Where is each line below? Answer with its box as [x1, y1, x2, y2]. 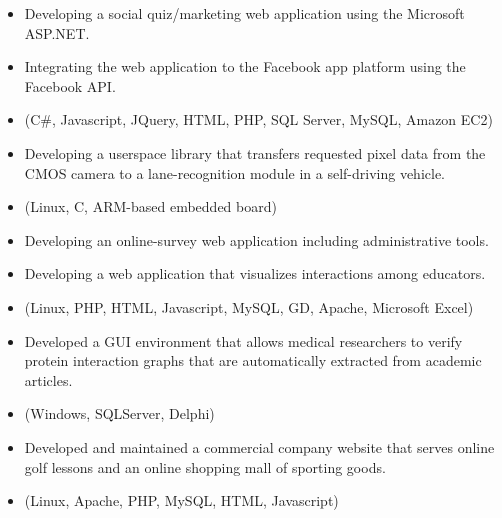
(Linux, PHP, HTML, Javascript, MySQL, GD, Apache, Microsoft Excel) [24, 296, 474, 317]
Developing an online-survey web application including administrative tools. [24, 229, 489, 250]
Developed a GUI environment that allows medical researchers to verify [24, 330, 463, 351]
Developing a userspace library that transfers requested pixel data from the [24, 142, 486, 163]
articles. [24, 369, 73, 390]
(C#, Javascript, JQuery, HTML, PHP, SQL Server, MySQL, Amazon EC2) [24, 109, 493, 130]
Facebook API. [24, 75, 116, 96]
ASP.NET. [24, 22, 90, 43]
